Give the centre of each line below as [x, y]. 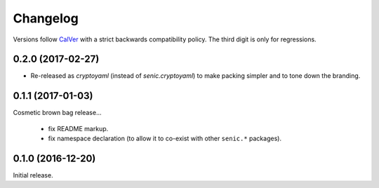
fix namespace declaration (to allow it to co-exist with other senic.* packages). [165, 139]
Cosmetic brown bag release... [57, 113]
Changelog [46, 18]
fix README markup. [78, 128]
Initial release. [33, 175]
